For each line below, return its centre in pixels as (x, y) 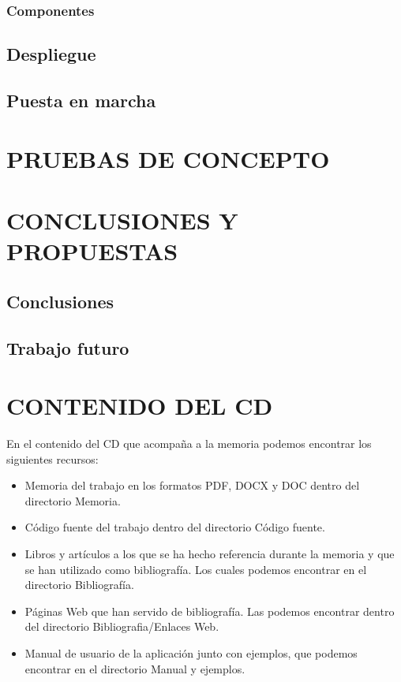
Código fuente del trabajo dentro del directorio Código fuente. (175, 527)
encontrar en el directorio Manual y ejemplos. (135, 668)
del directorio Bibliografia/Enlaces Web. (122, 626)
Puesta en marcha (81, 101)
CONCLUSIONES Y (122, 220)
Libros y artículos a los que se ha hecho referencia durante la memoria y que (210, 553)
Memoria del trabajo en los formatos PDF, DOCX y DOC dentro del (192, 485)
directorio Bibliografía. (79, 585)
